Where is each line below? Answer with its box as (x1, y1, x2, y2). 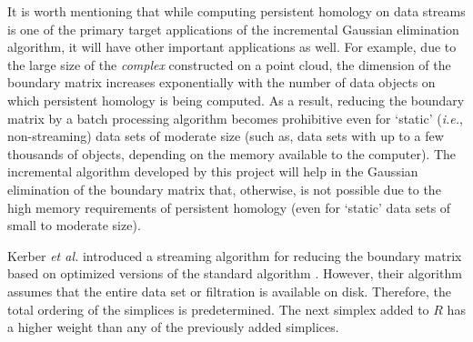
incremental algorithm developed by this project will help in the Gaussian (7, 162, 418, 181)
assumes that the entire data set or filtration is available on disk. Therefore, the (7, 281, 451, 300)
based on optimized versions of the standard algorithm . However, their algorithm (7, 264, 462, 283)
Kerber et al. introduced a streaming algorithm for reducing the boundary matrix (7, 246, 462, 265)
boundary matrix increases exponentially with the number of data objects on (7, 73, 436, 92)
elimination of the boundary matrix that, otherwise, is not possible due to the (7, 179, 441, 198)
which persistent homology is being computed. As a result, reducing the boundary (7, 90, 465, 109)
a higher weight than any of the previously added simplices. (7, 317, 339, 337)
